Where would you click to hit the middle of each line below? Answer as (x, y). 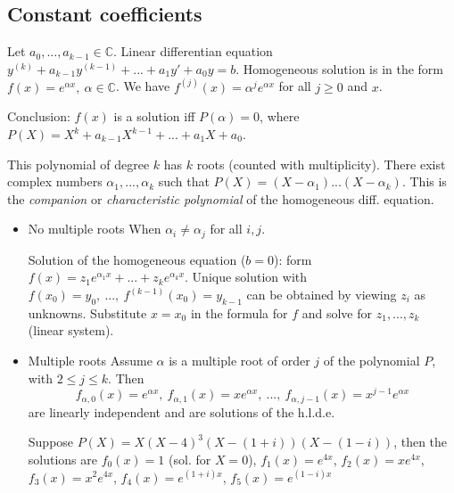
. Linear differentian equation (193, 51)
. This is (424, 181)
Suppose (51, 442)
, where (280, 116)
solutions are (62, 459)
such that (184, 181)
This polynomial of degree (78, 164)
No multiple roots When (95, 229)
